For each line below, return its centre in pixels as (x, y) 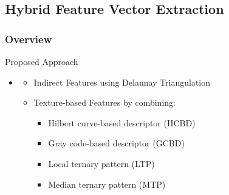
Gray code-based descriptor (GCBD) (116, 143)
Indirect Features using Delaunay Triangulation (122, 82)
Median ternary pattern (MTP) (107, 184)
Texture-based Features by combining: (104, 102)
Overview (29, 39)
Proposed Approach (42, 61)
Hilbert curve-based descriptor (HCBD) (122, 122)
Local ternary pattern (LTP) (101, 163)
